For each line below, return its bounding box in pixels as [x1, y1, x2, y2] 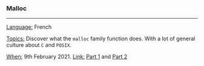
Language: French [6, 23, 52, 31]
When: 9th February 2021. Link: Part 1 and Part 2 [6, 53, 127, 61]
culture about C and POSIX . [6, 41, 72, 49]
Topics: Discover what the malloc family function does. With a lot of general [6, 35, 195, 43]
